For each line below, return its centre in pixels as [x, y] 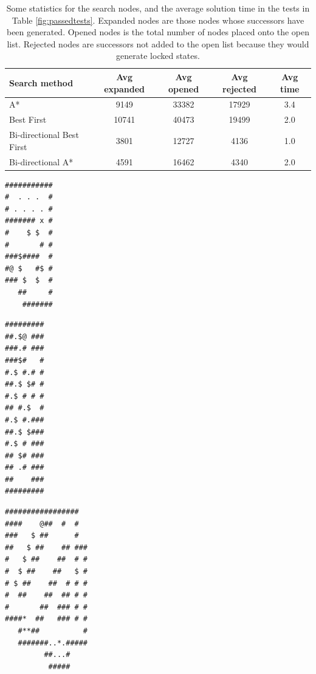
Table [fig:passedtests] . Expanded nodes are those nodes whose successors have [158, 20]
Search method [41, 82]
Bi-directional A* [41, 161]
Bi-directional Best [44, 135]
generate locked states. [158, 56]
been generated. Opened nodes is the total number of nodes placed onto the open [158, 32]
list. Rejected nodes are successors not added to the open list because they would [158, 43]
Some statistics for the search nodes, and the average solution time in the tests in [158, 8]
